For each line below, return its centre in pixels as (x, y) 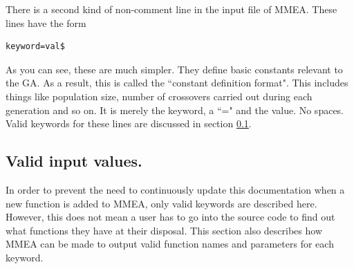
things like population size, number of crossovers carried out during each (159, 96)
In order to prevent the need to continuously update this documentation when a (175, 189)
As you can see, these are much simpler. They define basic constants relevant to (174, 69)
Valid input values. (74, 161)
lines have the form (46, 22)
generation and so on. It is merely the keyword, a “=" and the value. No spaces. (175, 110)
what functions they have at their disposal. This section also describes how (164, 230)
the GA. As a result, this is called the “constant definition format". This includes (177, 83)
